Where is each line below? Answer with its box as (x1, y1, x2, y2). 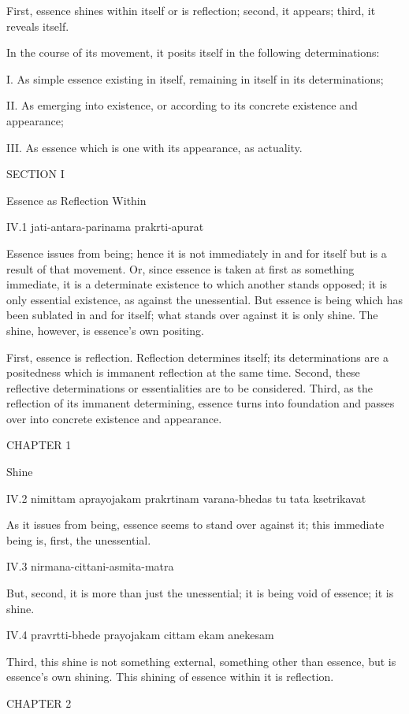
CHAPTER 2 (6, 695, 72, 711)
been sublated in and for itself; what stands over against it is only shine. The (6, 307, 378, 323)
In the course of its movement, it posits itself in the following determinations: (6, 44, 380, 61)
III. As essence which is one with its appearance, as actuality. (6, 139, 303, 155)
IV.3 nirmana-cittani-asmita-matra (6, 558, 174, 575)
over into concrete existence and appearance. (6, 410, 222, 426)
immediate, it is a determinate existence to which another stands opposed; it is (6, 276, 388, 292)
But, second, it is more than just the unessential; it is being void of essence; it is (6, 585, 394, 601)
